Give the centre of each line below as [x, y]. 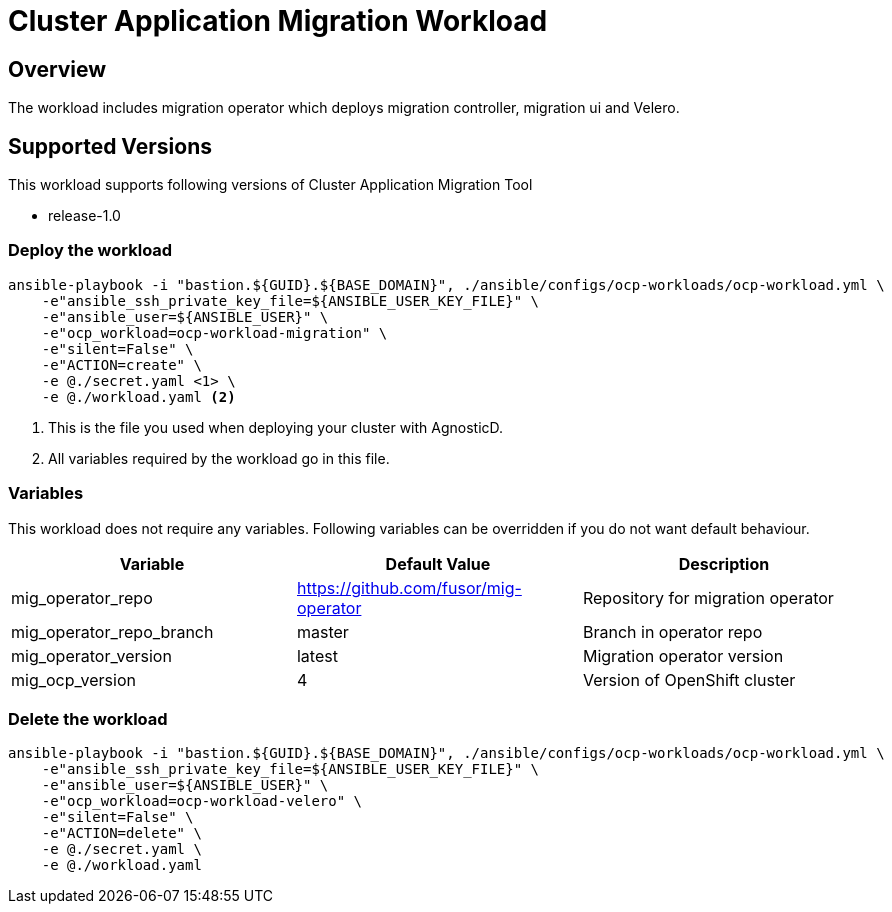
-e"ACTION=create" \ [121, 364]
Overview [57, 69]
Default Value [438, 563]
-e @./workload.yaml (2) [138, 396]
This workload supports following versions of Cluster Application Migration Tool [270, 185]
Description [724, 563]
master [322, 631]
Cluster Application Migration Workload [278, 21]
